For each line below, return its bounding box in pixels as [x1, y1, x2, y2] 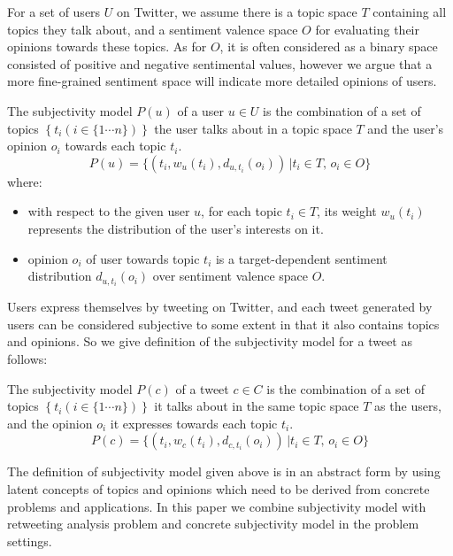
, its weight [317, 202, 377, 220]
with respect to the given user [27, 202, 190, 220]
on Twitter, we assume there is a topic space [116, 3, 357, 20]
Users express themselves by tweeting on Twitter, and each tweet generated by [7, 297, 433, 316]
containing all [372, 3, 447, 20]
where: [7, 172, 42, 190]
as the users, [374, 397, 441, 415]
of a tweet [175, 379, 229, 398]
